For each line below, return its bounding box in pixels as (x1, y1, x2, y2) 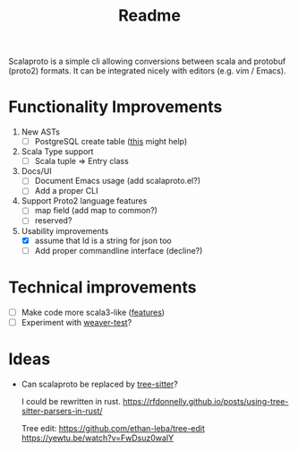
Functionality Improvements (8, 97, 223, 117)
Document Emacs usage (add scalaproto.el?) (34, 176, 201, 187)
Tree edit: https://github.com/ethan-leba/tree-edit (21, 422, 205, 433)
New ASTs (21, 126, 60, 137)
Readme (118, 5, 181, 26)
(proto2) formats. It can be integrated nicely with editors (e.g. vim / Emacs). (8, 65, 287, 76)
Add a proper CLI (34, 186, 98, 196)
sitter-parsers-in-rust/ (21, 405, 104, 416)
